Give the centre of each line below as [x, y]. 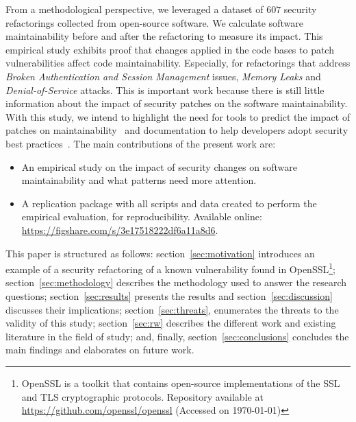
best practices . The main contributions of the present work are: [141, 143]
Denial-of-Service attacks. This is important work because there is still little [165, 90]
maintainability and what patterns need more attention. [139, 180]
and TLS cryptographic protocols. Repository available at [142, 396]
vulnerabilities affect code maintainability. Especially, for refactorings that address [178, 63]
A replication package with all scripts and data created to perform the [169, 203]
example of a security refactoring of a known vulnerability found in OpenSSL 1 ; [170, 268]
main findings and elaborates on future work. [100, 350]
